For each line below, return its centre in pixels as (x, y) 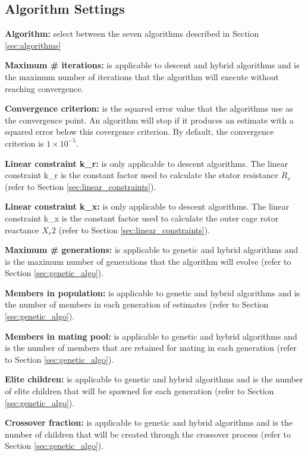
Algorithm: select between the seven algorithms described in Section (132, 34)
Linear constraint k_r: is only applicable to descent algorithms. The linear (147, 163)
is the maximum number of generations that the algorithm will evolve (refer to (148, 261)
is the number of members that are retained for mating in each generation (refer (151, 348)
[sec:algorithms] (33, 45)
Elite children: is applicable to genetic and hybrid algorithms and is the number (154, 379)
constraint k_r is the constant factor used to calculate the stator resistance (142, 175)
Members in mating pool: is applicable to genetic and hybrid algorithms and (151, 336)
